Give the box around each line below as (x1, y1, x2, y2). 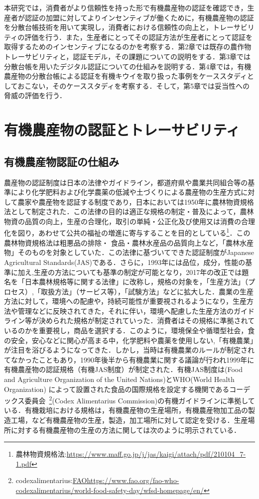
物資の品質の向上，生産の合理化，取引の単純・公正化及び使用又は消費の (4, 216, 241, 226)
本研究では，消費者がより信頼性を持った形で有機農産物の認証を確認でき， (4, 2, 248, 12)
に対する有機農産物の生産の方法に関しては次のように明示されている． (10, 424, 241, 435)
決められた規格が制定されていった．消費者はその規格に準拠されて (38, 315, 255, 326)
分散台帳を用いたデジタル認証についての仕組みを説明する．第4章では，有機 (4, 61, 252, 71)
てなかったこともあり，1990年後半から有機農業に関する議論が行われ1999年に (4, 354, 255, 365)
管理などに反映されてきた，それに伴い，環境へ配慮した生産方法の (17, 305, 234, 316)
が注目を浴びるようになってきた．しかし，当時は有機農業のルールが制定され (4, 345, 255, 355)
